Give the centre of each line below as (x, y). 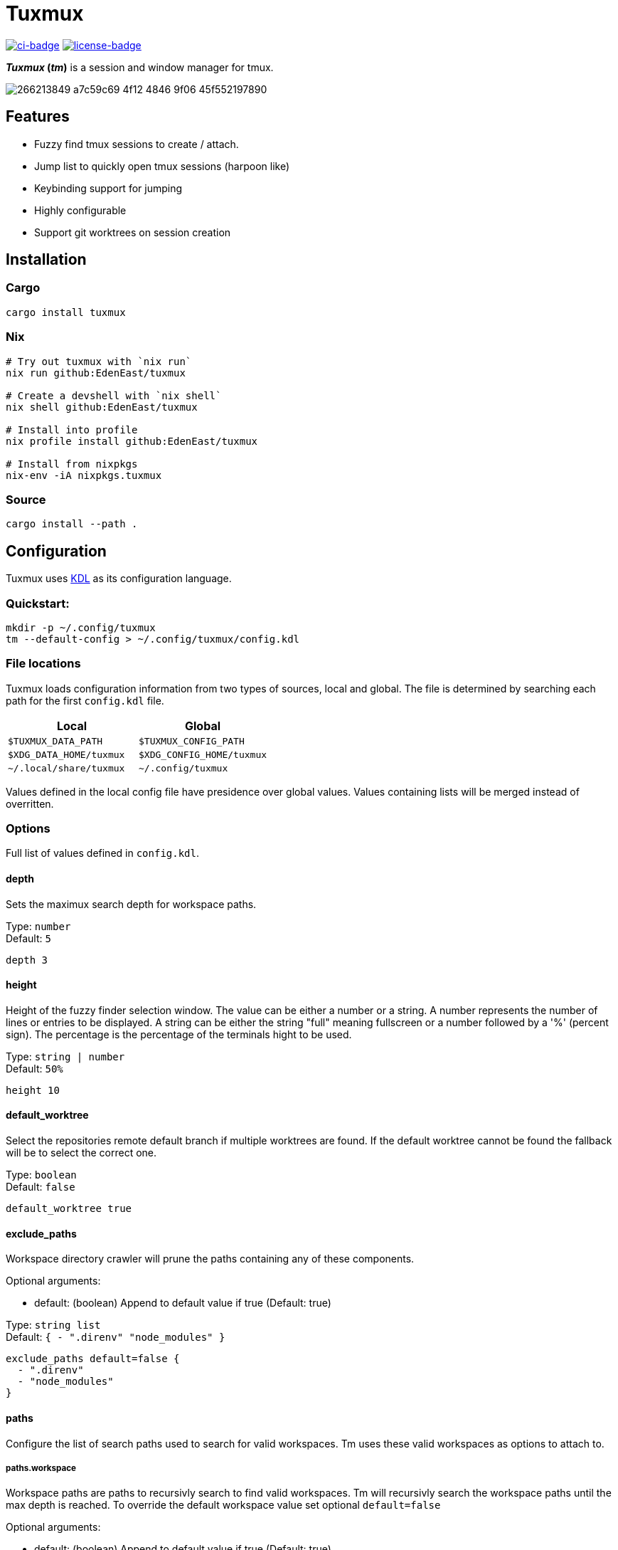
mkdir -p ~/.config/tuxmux (81, 627)
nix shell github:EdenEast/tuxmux (102, 407)
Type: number (38, 926)
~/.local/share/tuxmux (66, 768)
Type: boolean (41, 1175)
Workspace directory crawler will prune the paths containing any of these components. (210, 1259)
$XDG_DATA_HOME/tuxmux (66, 754)
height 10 (33, 1090)
